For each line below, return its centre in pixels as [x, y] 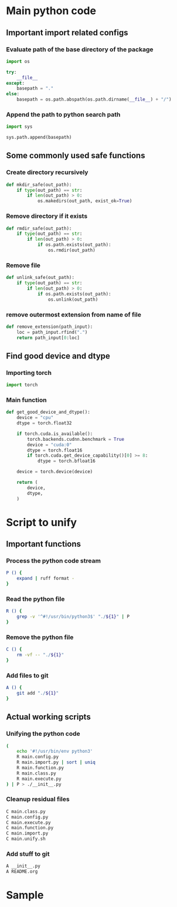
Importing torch [29, 373]
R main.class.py [37, 773]
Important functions [43, 544]
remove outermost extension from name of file [74, 314]
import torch [22, 385]
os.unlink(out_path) [73, 299]
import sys [19, 127]
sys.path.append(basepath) [39, 137]
